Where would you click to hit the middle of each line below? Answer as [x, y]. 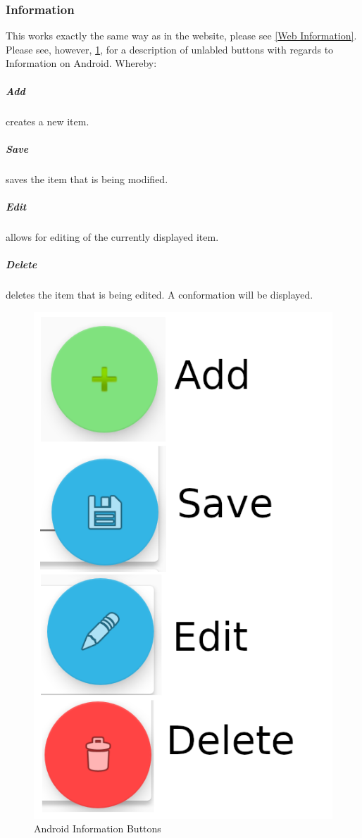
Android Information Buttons [98, 828]
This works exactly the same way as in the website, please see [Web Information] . [181, 36]
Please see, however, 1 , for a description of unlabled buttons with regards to [170, 49]
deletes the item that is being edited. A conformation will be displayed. [160, 295]
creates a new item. [48, 121]
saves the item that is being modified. [87, 179]
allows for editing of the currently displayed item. [112, 236]
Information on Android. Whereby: [81, 63]
